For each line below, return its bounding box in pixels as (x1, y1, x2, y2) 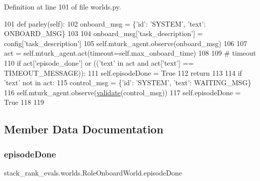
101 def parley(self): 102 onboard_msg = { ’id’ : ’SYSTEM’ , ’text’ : (4, 18, 206, 29)
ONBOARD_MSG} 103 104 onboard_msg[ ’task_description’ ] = (4, 28, 203, 39)
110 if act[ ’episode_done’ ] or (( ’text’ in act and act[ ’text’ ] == (4, 57, 194, 68)
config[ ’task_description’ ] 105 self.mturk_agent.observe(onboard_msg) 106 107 (4, 38, 247, 48)
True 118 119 (4, 97, 44, 107)
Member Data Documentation (4, 121, 164, 137)
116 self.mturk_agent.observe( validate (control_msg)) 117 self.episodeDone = (4, 87, 241, 97)
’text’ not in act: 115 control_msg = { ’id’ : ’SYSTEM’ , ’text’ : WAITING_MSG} (4, 77, 251, 88)
